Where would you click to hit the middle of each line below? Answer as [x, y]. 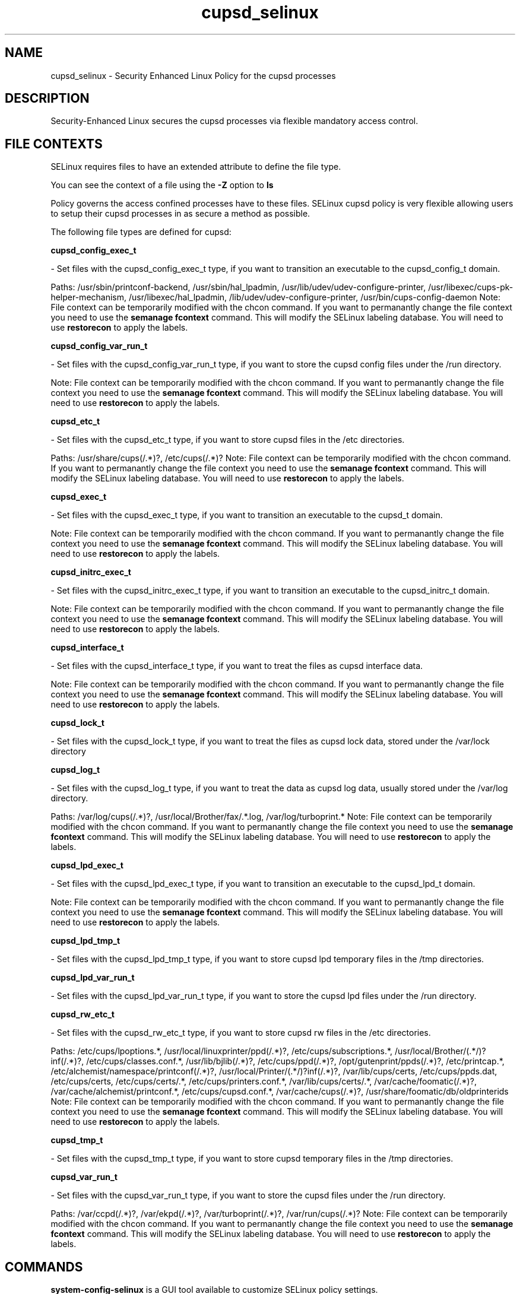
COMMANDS [44, 1267]
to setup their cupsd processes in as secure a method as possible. [180, 214]
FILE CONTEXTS [54, 144]
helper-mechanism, [89, 297]
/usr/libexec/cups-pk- [471, 287]
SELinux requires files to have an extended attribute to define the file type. [196, 167]
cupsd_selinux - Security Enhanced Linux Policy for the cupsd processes [193, 75]
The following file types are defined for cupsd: [141, 232]
